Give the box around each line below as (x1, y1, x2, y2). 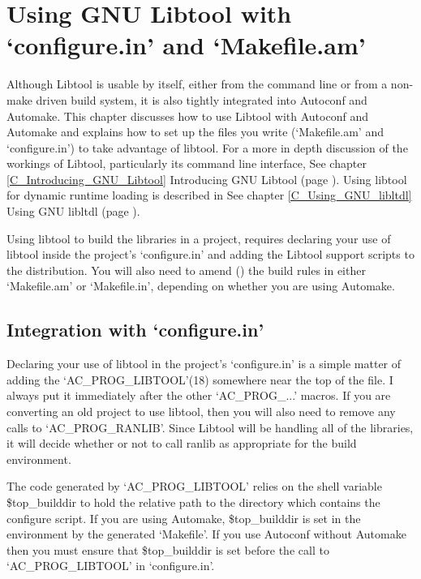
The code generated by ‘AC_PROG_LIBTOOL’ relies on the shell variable (6, 478, 382, 495)
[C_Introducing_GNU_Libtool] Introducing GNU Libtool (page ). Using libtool (6, 170, 407, 187)
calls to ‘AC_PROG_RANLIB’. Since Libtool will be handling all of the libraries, (6, 418, 414, 435)
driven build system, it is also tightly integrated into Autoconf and (36, 91, 367, 108)
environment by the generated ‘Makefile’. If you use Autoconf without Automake (6, 525, 406, 543)
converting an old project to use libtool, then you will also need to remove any (6, 403, 396, 420)
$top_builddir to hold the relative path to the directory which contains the (6, 493, 380, 510)
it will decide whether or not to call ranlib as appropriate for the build (6, 435, 357, 452)
